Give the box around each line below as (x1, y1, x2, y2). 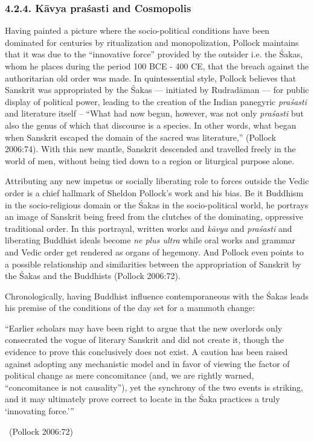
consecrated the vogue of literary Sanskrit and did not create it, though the (5, 333, 284, 346)
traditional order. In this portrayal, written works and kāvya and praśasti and (5, 222, 292, 234)
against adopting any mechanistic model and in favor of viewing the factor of (5, 357, 290, 370)
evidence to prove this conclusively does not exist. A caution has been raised (5, 345, 288, 358)
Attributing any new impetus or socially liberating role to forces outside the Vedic (5, 175, 309, 187)
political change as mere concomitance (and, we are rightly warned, (5, 369, 254, 382)
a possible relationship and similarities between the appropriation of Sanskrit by (5, 257, 301, 270)
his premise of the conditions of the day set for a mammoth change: (5, 301, 255, 314)
